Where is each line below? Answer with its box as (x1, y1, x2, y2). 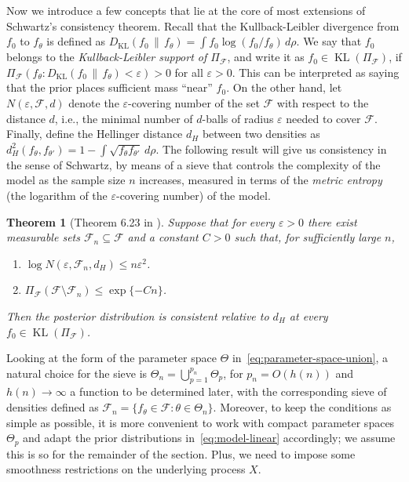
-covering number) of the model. (115, 187, 271, 203)
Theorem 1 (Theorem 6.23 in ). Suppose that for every (6, 213, 275, 230)
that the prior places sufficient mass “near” (6, 79, 213, 96)
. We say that (296, 33, 362, 49)
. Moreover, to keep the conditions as (213, 399, 392, 415)
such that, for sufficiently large (234, 229, 382, 245)
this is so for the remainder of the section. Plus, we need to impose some (6, 445, 356, 462)
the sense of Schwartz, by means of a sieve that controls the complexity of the (6, 156, 381, 172)
